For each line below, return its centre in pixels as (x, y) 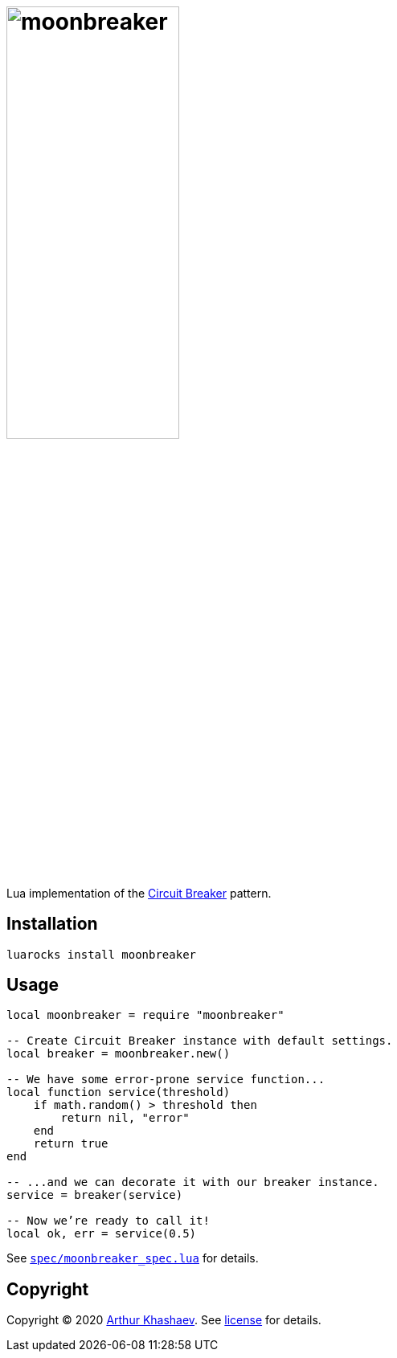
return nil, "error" (125, 1118)
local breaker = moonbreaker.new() (119, 1054)
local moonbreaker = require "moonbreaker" (145, 1015)
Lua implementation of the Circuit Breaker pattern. (139, 893)
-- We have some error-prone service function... (166, 1080)
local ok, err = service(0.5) (102, 1234)
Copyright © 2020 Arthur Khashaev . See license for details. (164, 1320)
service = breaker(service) (95, 1195)
